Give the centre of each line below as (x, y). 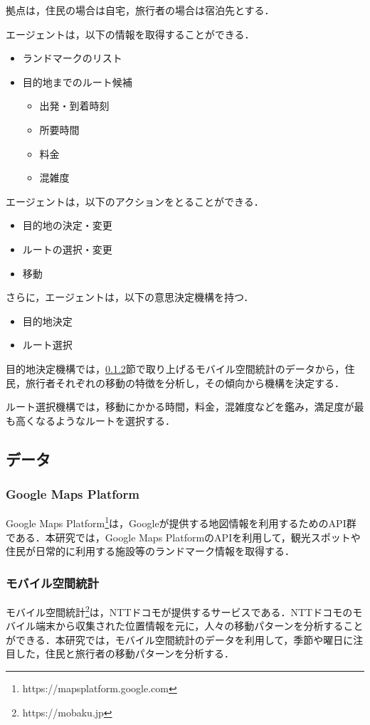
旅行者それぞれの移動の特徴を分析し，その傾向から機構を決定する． (185, 382)
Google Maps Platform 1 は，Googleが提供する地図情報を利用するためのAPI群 (181, 522)
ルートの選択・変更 (67, 249)
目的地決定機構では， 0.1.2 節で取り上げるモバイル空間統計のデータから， (175, 368)
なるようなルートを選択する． (105, 420)
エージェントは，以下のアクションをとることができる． (135, 201)
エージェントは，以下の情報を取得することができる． (130, 34)
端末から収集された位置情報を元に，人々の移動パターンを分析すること (199, 626)
